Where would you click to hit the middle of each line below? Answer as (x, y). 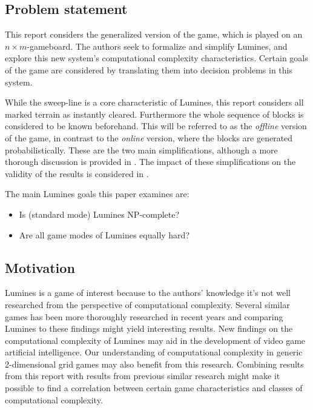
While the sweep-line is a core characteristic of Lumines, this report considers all (154, 102)
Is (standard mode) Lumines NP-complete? (99, 214)
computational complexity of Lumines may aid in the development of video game (155, 340)
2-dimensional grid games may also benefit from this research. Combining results (154, 364)
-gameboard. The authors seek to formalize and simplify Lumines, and (157, 46)
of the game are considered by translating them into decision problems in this (149, 69)
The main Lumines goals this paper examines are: (97, 194)
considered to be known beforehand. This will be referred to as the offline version (156, 126)
